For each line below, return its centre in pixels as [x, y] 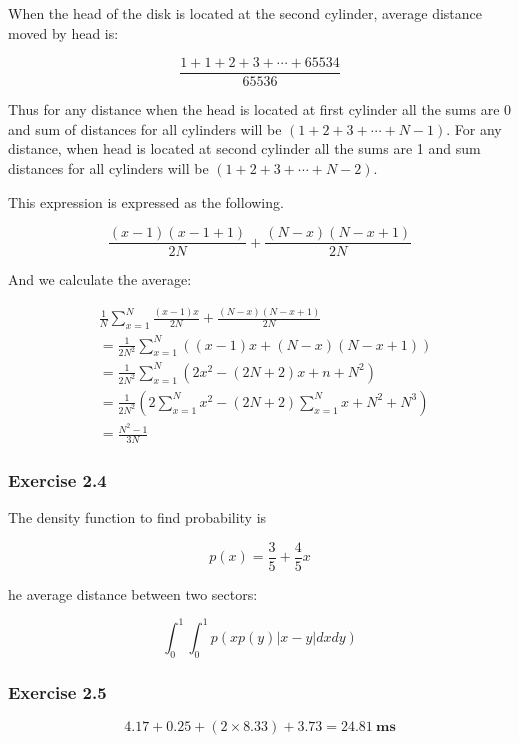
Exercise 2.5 [57, 691]
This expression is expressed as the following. [146, 201]
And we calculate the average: [100, 279]
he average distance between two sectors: [133, 593]
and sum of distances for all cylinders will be [145, 128]
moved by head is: [63, 32]
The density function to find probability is [137, 517]
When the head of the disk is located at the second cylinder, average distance [245, 13]
